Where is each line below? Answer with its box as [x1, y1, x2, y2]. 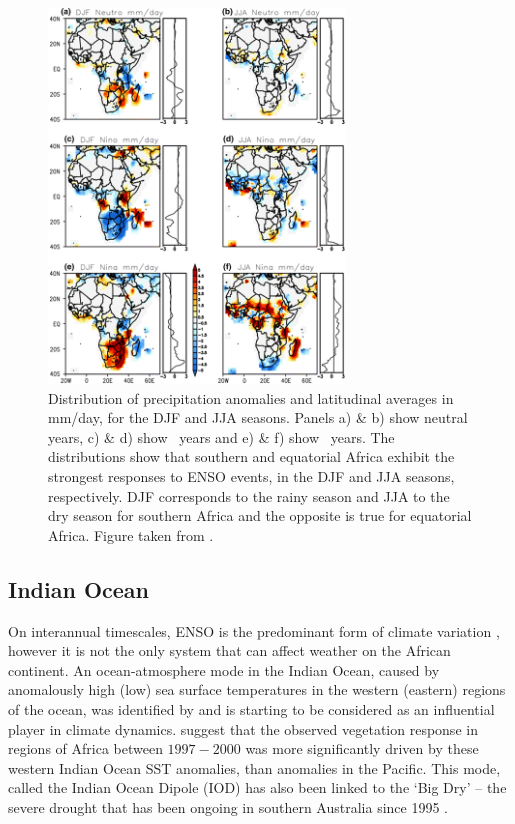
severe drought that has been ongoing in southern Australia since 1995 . [8, 796, 449, 817]
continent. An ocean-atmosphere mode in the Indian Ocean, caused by [8, 659, 440, 680]
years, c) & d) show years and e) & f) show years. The [48, 426, 395, 447]
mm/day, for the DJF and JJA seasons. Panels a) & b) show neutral [48, 407, 468, 428]
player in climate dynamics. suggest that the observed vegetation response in [8, 718, 478, 739]
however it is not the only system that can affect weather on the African [8, 640, 451, 661]
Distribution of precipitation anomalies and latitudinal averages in [48, 387, 454, 408]
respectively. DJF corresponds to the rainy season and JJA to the [48, 485, 450, 506]
